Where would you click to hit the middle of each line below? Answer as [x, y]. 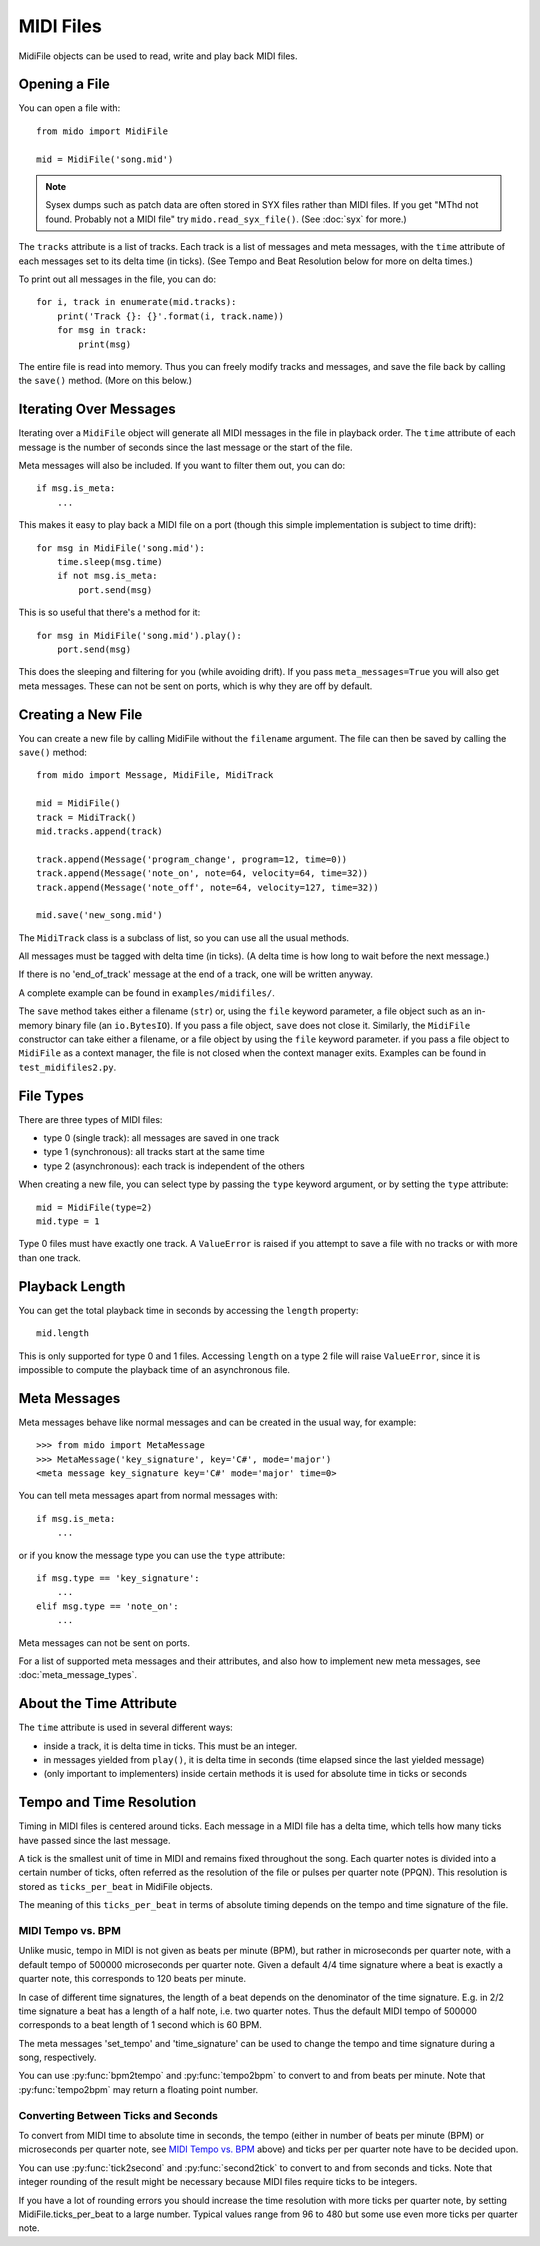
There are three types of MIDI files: [90, 1119]
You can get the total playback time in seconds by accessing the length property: [188, 1310]
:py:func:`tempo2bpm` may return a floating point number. [138, 2089]
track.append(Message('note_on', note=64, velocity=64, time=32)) [202, 873]
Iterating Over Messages [97, 409]
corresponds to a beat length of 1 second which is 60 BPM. [140, 2025]
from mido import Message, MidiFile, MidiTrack [155, 775]
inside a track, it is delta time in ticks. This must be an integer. [170, 1746]
